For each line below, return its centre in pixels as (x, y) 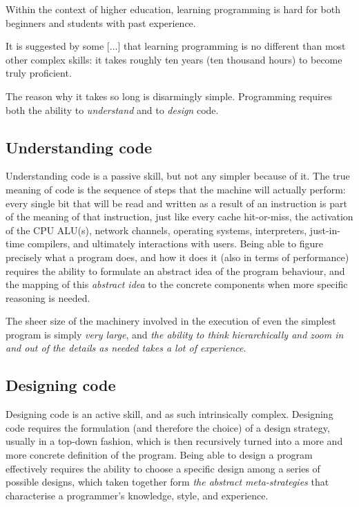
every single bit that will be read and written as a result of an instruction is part (176, 203)
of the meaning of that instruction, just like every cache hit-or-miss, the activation (179, 217)
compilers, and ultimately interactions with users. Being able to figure (175, 243)
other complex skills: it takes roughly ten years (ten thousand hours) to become (174, 59)
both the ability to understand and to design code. (112, 109)
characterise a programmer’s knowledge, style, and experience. (137, 495)
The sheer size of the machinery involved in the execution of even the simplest (171, 321)
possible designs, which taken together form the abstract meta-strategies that (167, 482)
